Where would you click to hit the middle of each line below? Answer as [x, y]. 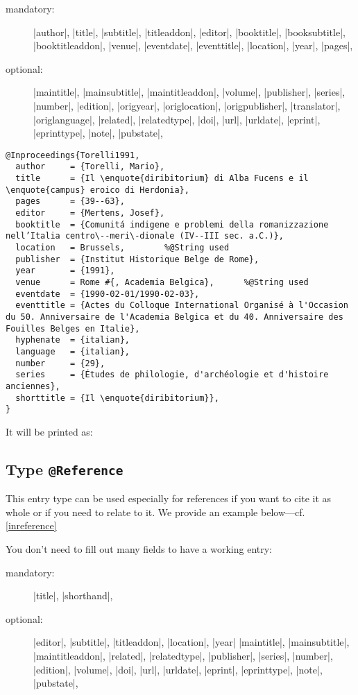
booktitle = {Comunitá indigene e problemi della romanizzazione [172, 224]
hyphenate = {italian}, [73, 340]
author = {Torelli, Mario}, [90, 167]
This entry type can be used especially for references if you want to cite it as [169, 498]
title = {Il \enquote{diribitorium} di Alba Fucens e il [162, 179]
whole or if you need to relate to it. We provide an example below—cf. [155, 512]
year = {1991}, [65, 271]
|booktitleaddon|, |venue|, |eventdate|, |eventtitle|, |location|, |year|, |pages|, [193, 45]
